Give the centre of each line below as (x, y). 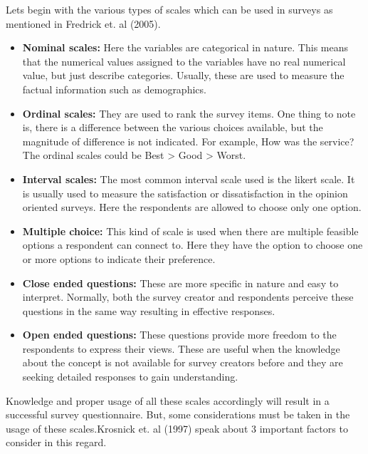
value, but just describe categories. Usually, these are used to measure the (183, 75)
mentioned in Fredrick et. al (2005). (83, 23)
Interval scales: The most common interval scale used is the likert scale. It (189, 179)
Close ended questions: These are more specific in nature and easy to (180, 283)
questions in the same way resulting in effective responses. (149, 310)
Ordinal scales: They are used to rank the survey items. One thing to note (189, 113)
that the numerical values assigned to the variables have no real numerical (184, 61)
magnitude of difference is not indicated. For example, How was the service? (188, 141)
